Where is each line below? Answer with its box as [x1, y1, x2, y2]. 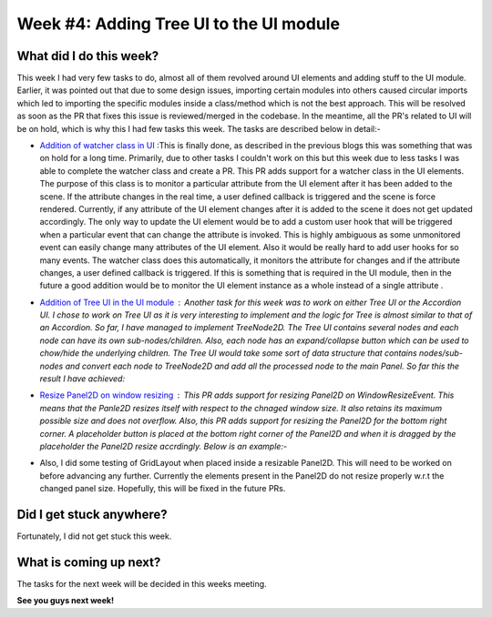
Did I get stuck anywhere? [16, 506, 168, 522]
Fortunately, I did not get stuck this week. [16, 531, 172, 541]
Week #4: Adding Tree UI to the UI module [16, 14, 341, 34]
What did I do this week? [16, 48, 159, 64]
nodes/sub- [419, 348, 464, 359]
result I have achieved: [39, 373, 126, 384]
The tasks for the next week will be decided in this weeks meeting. [16, 578, 268, 589]
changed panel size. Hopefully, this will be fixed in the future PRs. [39, 483, 286, 494]
